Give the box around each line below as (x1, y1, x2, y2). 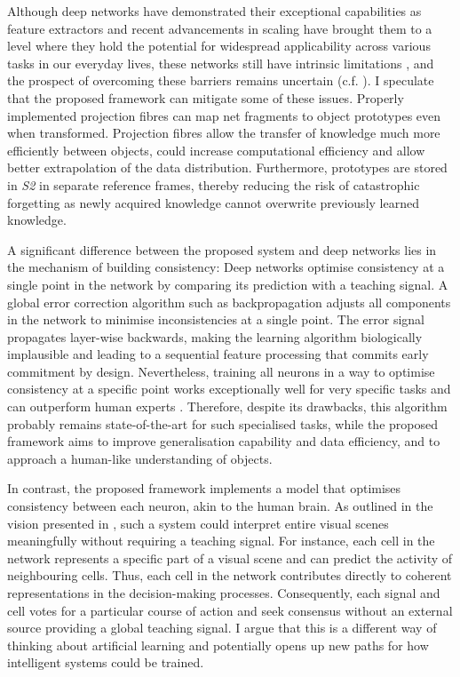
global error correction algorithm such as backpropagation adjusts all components (7, 292, 451, 311)
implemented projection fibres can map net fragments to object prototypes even (7, 106, 441, 124)
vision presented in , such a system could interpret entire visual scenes (7, 514, 389, 532)
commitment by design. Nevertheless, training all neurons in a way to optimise (7, 362, 435, 380)
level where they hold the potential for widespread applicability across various (7, 36, 431, 55)
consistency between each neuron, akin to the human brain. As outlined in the (7, 497, 433, 515)
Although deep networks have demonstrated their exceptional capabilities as (7, 2, 422, 20)
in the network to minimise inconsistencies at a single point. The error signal (7, 310, 424, 329)
